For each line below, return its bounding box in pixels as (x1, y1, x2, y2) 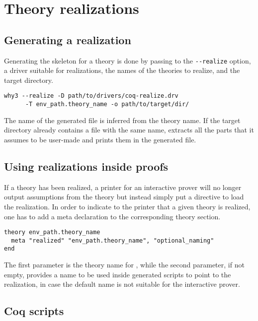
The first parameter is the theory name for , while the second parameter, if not (4, 259, 245, 270)
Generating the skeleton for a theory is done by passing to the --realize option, (4, 55, 251, 65)
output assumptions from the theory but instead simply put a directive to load (4, 192, 244, 202)
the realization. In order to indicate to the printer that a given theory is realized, (4, 201, 251, 211)
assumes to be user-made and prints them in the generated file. (4, 134, 196, 144)
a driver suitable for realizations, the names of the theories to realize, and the (4, 65, 240, 75)
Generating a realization (4, 32, 131, 47)
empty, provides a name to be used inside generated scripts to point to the (4, 269, 231, 279)
